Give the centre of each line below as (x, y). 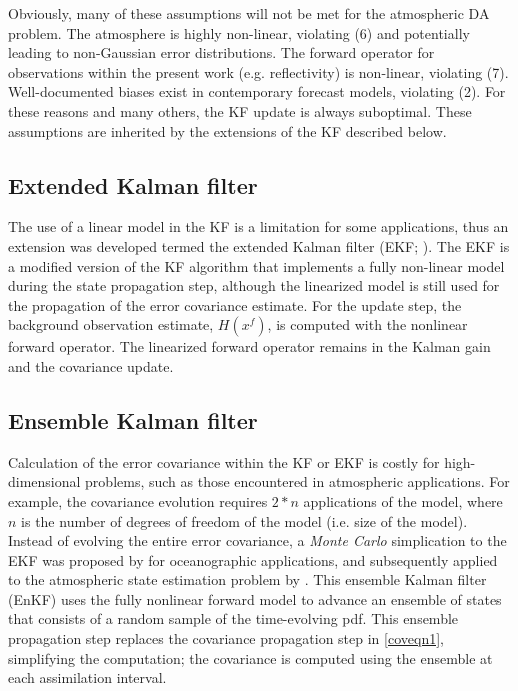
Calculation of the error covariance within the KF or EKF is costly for (224, 461)
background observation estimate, (111, 324)
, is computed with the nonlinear (367, 324)
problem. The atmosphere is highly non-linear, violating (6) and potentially (239, 32)
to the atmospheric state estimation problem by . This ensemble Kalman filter (247, 579)
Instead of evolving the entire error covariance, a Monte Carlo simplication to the (257, 540)
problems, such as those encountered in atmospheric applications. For (297, 481)
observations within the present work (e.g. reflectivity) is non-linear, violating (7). (258, 71)
